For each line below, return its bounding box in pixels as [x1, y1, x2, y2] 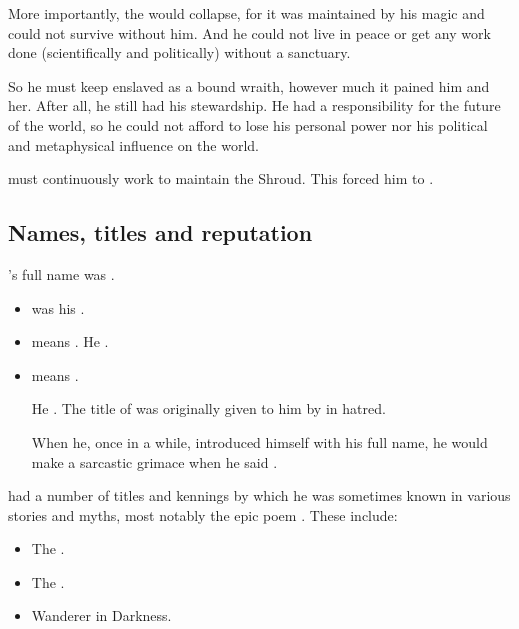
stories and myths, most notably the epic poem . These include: [8, 504, 398, 525]
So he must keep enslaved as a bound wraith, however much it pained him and [8, 75, 490, 96]
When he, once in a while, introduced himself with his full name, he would [31, 431, 488, 452]
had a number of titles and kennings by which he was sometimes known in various [8, 485, 511, 506]
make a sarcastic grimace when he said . [31, 451, 278, 472]
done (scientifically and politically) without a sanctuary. [8, 42, 351, 63]
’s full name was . [8, 263, 115, 284]
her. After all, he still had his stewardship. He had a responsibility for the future [8, 95, 501, 116]
